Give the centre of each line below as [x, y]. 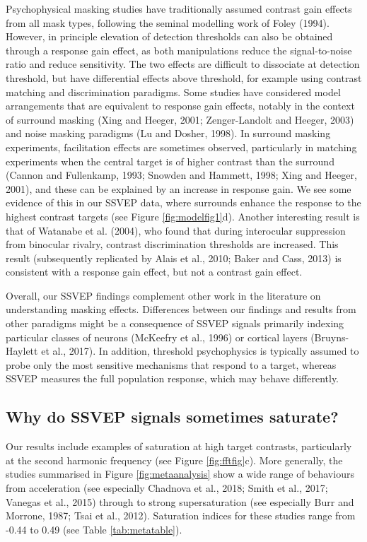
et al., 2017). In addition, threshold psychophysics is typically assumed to [200, 351]
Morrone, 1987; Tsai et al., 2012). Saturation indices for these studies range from [181, 516]
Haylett [22, 351]
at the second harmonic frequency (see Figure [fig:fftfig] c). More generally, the [174, 460]
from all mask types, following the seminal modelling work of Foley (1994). [168, 22]
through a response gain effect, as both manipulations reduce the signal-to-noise [179, 50]
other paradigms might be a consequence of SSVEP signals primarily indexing [175, 323]
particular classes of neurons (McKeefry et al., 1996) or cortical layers [157, 337]
